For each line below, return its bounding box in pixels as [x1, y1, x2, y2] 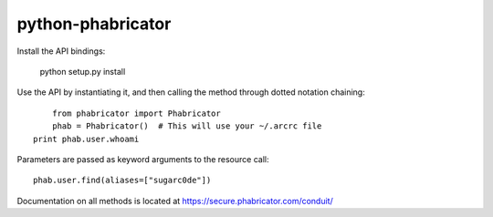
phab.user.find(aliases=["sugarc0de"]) [33, 175, 212, 186]
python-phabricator [16, 14, 172, 34]
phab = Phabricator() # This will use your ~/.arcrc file [51, 121, 322, 131]
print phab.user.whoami [33, 133, 140, 144]
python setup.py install [39, 66, 126, 77]
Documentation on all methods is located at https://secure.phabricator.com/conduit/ [16, 195, 333, 206]
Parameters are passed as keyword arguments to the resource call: [16, 153, 269, 164]
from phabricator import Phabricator [51, 108, 221, 119]
